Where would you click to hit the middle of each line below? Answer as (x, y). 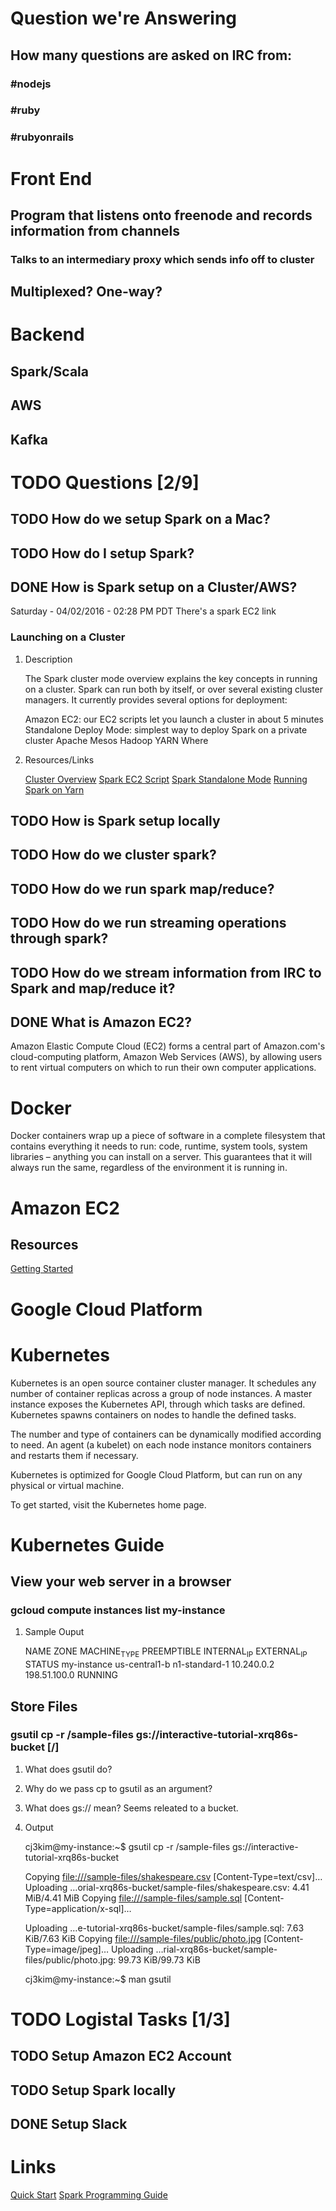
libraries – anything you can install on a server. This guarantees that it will (161, 1157)
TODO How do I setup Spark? (102, 553)
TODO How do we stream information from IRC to (166, 972)
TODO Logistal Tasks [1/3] (120, 2019)
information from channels (95, 230)
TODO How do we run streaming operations (148, 923)
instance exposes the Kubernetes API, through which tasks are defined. (158, 1404)
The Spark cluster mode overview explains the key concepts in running (171, 678)
